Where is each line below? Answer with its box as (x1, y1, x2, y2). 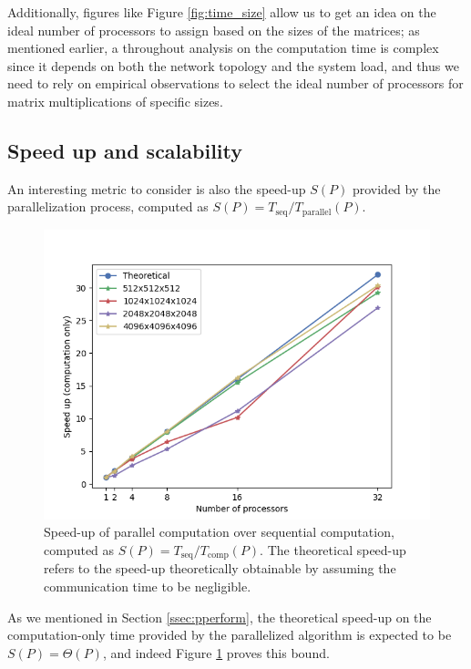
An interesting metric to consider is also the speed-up (7, 179, 306, 198)
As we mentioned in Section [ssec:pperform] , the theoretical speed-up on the (7, 607, 432, 626)
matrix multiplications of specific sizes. (7, 91, 223, 110)
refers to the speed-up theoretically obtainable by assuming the (44, 559, 396, 578)
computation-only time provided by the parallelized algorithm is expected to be (7, 625, 452, 644)
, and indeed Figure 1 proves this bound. (102, 643, 330, 662)
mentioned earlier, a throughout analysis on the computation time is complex (7, 38, 439, 57)
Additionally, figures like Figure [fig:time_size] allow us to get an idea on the (7, 3, 436, 21)
